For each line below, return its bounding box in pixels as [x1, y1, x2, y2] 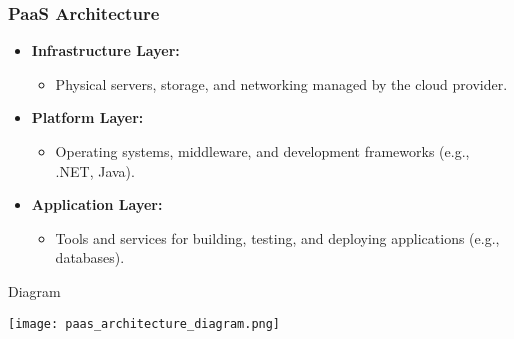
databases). [55, 247, 125, 268]
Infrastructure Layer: [31, 40, 180, 61]
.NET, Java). [55, 160, 135, 181]
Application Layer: [31, 194, 163, 215]
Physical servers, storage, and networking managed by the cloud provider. [55, 73, 508, 94]
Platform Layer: [31, 107, 144, 128]
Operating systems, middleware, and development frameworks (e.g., [55, 141, 470, 161]
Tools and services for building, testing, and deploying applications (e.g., [55, 227, 500, 248]
